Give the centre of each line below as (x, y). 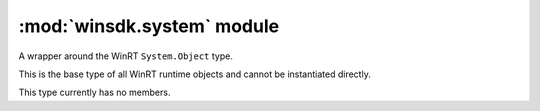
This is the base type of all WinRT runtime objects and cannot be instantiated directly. (195, 74)
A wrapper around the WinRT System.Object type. (126, 56)
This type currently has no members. (94, 92)
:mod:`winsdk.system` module (149, 26)
